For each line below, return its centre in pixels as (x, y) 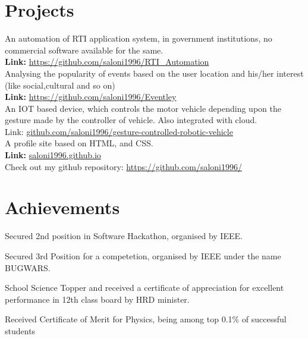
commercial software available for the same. (84, 50)
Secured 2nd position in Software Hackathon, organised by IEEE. (124, 236)
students (20, 330)
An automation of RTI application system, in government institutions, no (139, 38)
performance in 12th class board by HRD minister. (97, 299)
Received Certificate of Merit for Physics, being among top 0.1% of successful (146, 319)
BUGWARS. (28, 267)
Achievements (62, 207)
